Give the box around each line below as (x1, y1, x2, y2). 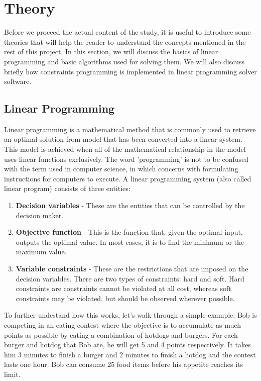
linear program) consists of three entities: (4, 183, 130, 194)
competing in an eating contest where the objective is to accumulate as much (4, 319, 241, 330)
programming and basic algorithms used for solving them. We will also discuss (4, 56, 245, 66)
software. (4, 76, 32, 86)
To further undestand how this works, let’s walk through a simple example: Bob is (4, 310, 257, 320)
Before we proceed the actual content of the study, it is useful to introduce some (4, 27, 251, 37)
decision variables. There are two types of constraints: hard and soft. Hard (16, 273, 244, 283)
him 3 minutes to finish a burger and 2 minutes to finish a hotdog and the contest (4, 349, 256, 359)
